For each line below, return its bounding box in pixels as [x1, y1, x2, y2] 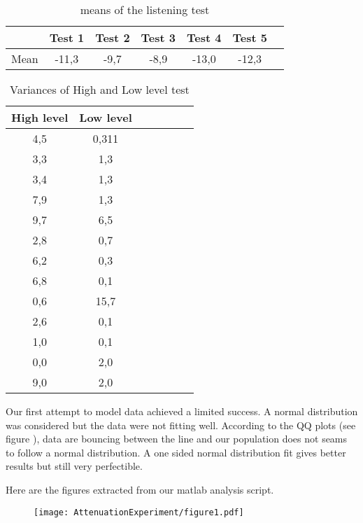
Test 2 [95, 29, 130, 46]
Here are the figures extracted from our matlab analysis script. [6, 482, 274, 496]
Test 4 [187, 29, 222, 46]
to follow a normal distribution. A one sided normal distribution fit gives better [6, 445, 346, 459]
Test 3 [141, 29, 176, 46]
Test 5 [232, 29, 267, 46]
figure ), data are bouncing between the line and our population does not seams [6, 431, 348, 446]
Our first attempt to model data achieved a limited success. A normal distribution [6, 404, 358, 418]
